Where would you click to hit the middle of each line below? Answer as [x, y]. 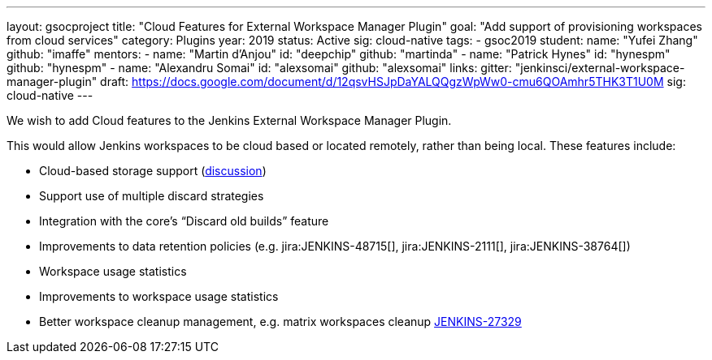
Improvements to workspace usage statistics [159, 296]
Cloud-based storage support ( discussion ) [153, 171]
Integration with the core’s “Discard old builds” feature [184, 221]
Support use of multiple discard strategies [152, 196]
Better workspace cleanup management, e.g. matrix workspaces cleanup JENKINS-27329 [280, 321]
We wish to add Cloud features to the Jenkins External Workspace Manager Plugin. [229, 120]
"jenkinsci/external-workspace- [600, 68]
